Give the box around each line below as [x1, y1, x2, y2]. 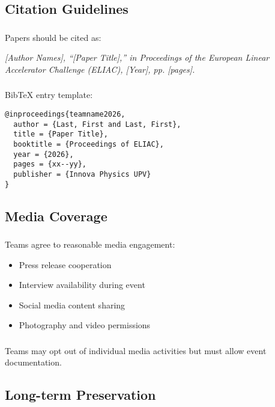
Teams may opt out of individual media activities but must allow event [5, 344, 267, 357]
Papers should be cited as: [5, 31, 101, 43]
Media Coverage [5, 206, 107, 225]
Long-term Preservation [5, 385, 156, 404]
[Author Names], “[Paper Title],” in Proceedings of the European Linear [5, 51, 270, 64]
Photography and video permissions [19, 319, 151, 331]
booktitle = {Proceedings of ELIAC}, [13, 139, 164, 148]
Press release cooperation [19, 258, 112, 271]
